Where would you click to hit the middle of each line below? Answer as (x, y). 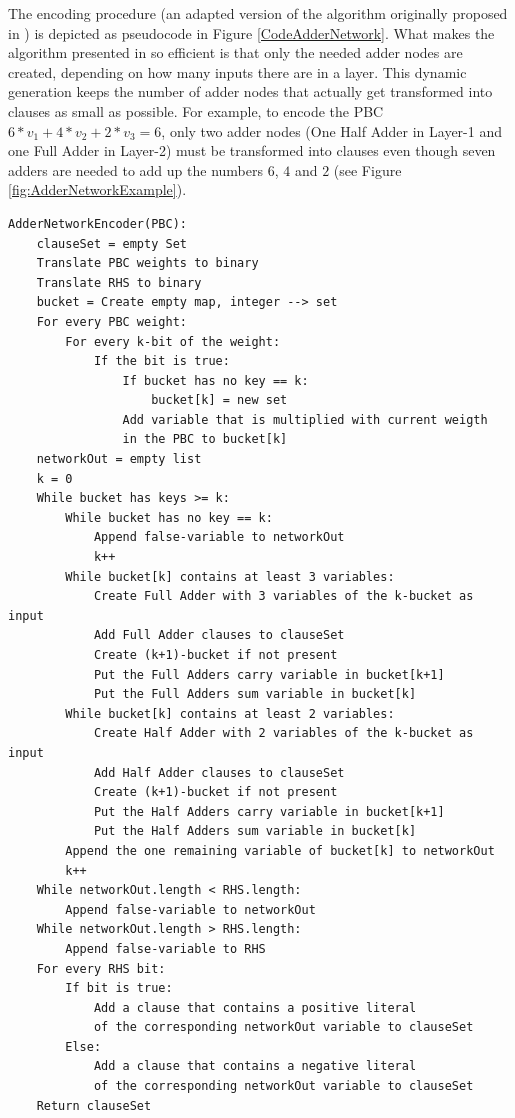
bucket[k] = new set (219, 400)
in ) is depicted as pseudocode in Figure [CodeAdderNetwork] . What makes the (251, 32)
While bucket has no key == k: (169, 517)
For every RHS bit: (101, 968)
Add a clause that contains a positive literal (255, 1007)
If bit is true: (119, 988)
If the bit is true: (161, 361)
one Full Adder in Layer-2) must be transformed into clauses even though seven (252, 150)
